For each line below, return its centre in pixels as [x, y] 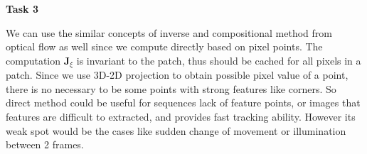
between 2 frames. [45, 144]
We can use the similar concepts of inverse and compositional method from [169, 32]
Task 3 [22, 9]
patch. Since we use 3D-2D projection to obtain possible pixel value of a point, [177, 75]
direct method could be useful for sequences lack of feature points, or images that [183, 103]
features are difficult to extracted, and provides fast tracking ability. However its [181, 117]
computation [33, 60]
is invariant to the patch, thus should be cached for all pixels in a [219, 60]
